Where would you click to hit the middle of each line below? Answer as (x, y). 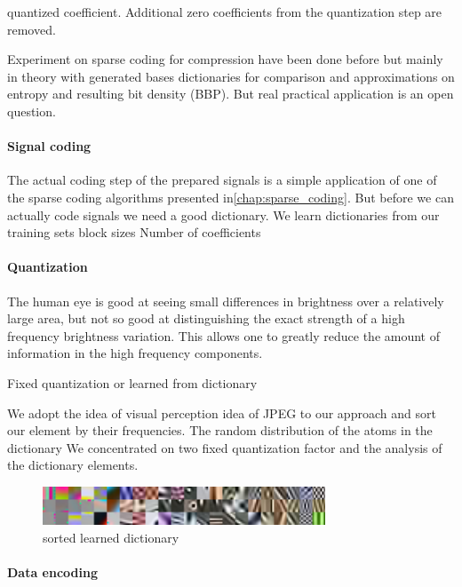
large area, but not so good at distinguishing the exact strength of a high (206, 318)
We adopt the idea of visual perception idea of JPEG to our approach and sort (222, 412)
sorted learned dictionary (111, 537)
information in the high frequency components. (135, 353)
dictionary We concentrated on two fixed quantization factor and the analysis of (225, 447)
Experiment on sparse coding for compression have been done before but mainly (225, 59)
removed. (32, 29)
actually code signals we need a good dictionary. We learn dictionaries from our (223, 214)
